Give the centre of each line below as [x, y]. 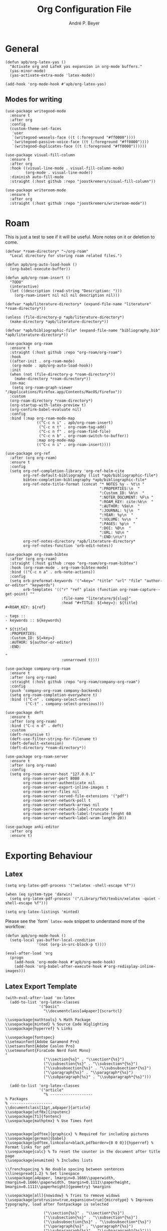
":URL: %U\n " [114, 533]
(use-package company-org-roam [38, 669]
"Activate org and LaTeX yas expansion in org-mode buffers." [76, 66]
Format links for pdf [28, 1147]
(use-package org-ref [28, 454]
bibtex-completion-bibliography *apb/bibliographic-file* [85, 480]
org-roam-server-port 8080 [51, 779]
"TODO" [17, 282]
